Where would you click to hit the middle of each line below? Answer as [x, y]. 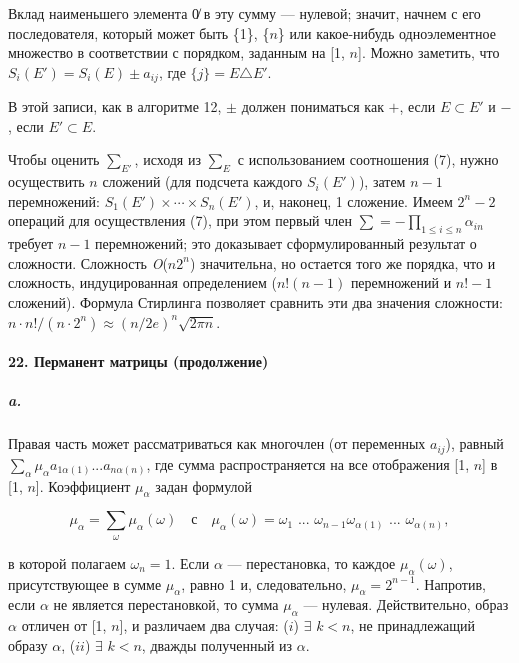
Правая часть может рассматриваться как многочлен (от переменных [217, 443]
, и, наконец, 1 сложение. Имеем [353, 200]
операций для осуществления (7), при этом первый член [180, 220]
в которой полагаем [67, 562]
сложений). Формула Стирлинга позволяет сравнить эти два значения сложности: [255, 301]
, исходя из [167, 159]
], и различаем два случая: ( [204, 625]
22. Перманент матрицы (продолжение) [138, 361]
